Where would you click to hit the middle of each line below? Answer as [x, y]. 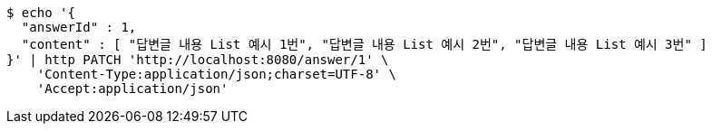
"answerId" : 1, [79, 27]
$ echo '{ [41, 13]
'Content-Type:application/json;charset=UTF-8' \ [216, 74]
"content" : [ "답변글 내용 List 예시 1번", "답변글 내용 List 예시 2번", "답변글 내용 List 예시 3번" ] [364, 44]
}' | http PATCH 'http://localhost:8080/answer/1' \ [198, 60]
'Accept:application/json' [132, 89]
